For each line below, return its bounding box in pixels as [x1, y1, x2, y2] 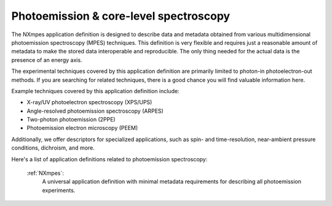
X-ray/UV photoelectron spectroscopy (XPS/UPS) [26, 99, 152, 106]
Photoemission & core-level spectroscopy [11, 9, 231, 23]
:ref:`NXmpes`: [26, 169, 65, 177]
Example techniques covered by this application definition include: [11, 87, 180, 94]
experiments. [42, 186, 76, 194]
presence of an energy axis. [11, 56, 82, 64]
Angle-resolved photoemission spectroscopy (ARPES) [26, 107, 164, 115]
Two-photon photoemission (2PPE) [26, 116, 116, 123]
